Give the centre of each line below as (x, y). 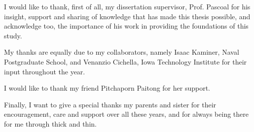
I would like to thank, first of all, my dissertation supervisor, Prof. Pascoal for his (127, 6)
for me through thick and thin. (50, 123)
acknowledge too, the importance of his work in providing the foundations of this (126, 26)
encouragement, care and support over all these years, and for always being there (127, 114)
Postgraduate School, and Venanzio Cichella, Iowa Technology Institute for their (126, 61)
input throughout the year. (45, 71)
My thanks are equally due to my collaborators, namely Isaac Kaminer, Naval (122, 52)
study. (13, 35)
